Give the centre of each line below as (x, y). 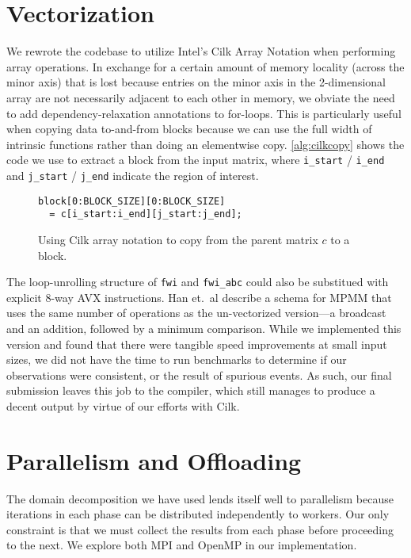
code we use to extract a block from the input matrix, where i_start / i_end (196, 160)
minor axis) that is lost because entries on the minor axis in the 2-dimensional (196, 82)
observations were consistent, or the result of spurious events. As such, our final (199, 375)
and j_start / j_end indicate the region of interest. (133, 175)
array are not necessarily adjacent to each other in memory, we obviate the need (201, 97)
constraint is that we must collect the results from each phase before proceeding (200, 529)
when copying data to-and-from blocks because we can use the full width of (189, 129)
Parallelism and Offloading (154, 460)
